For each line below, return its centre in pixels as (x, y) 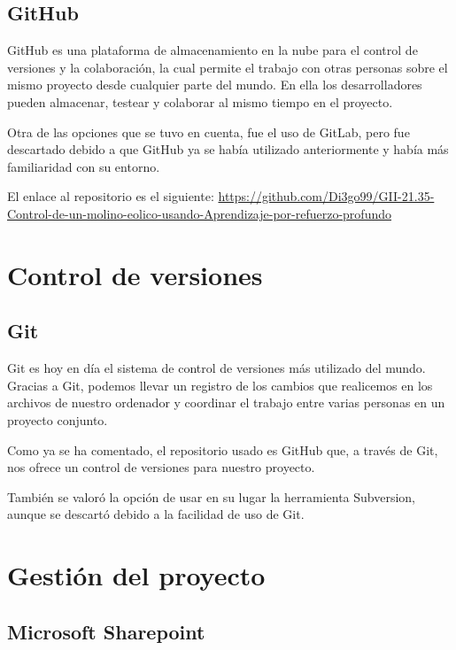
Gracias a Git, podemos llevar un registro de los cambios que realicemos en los (220, 385)
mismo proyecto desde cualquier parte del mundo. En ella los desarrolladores (215, 85)
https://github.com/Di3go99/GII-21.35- (326, 196)
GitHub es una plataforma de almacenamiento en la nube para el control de (213, 50)
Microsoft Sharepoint (106, 631)
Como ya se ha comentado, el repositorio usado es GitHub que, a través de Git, (223, 449)
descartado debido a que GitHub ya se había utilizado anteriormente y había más (228, 149)
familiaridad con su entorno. (84, 166)
